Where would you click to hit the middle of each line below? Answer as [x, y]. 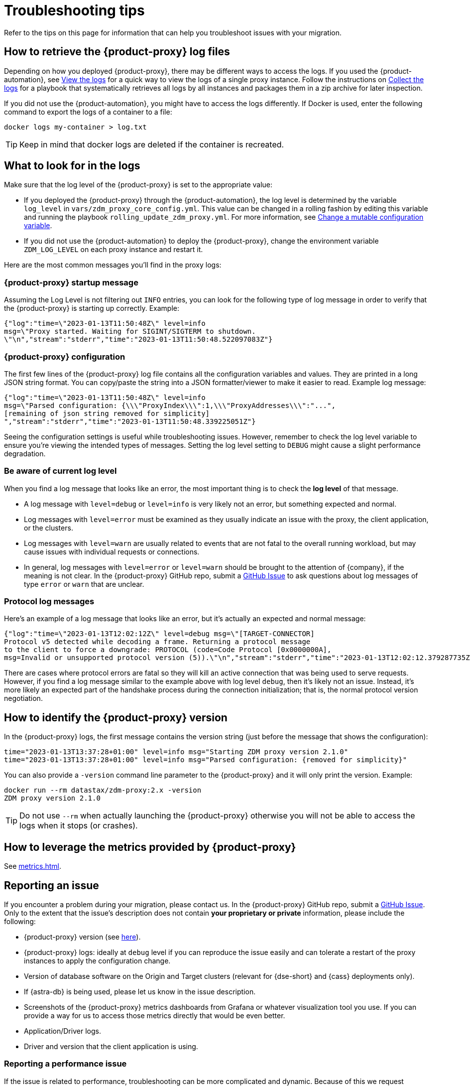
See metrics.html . [33, 866]
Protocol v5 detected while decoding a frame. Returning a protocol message [157, 642]
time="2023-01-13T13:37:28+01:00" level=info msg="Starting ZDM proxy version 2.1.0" [176, 752]
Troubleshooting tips [74, 10]
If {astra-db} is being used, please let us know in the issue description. [140, 991]
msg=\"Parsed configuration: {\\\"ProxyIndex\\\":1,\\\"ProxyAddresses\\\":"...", [170, 405]
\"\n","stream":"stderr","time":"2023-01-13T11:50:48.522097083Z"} [138, 339]
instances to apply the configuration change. [97, 960]
